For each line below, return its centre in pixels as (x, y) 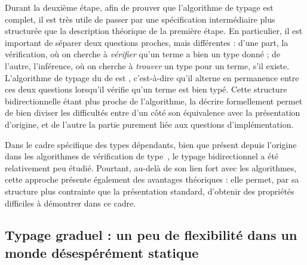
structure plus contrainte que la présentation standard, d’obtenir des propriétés (150, 191)
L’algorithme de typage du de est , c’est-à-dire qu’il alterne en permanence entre (152, 77)
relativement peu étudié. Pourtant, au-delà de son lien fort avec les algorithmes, (151, 167)
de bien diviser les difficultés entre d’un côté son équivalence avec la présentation (153, 113)
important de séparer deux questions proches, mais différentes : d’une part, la (147, 42)
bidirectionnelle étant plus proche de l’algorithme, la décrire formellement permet (154, 101)
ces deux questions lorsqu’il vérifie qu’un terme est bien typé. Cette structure (146, 89)
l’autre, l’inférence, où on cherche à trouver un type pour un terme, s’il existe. (147, 65)
